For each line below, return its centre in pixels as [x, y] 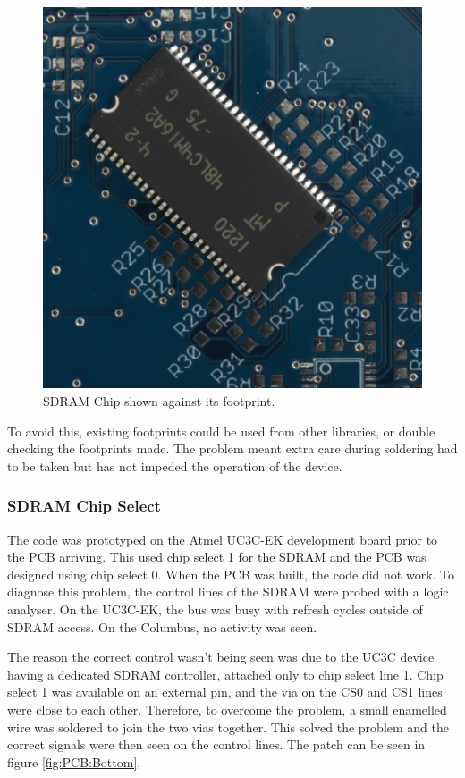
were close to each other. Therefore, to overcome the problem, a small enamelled [227, 710]
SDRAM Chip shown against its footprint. [159, 401]
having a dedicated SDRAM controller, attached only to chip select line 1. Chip [225, 674]
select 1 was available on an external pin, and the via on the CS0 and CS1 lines [225, 692]
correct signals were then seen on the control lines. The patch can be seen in [216, 744]
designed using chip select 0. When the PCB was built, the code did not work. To [231, 574]
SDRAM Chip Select [84, 506]
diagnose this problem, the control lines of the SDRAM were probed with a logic [228, 592]
